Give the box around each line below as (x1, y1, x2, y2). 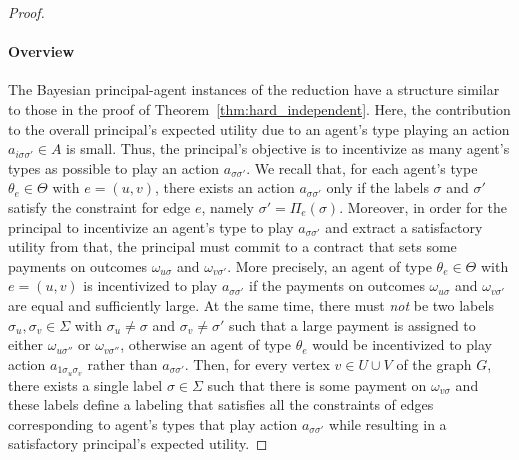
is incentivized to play (83, 275, 218, 296)
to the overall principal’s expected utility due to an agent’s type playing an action (8, 118, 510, 139)
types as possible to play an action (8, 157, 220, 178)
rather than (87, 353, 158, 374)
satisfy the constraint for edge (8, 196, 191, 217)
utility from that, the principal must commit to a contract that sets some (8, 236, 457, 257)
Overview (8, 41, 75, 62)
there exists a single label (8, 374, 163, 395)
